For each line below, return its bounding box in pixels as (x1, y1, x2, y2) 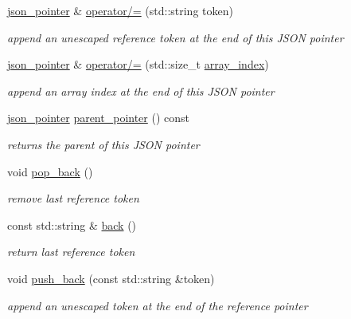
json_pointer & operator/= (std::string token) (7, 2, 233, 18)
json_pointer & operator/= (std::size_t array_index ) (7, 56, 269, 73)
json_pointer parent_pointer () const (7, 109, 189, 126)
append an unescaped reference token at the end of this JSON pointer (7, 29, 344, 45)
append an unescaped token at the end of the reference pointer (7, 297, 308, 313)
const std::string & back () (7, 216, 137, 233)
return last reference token (7, 243, 135, 260)
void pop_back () (7, 163, 93, 179)
